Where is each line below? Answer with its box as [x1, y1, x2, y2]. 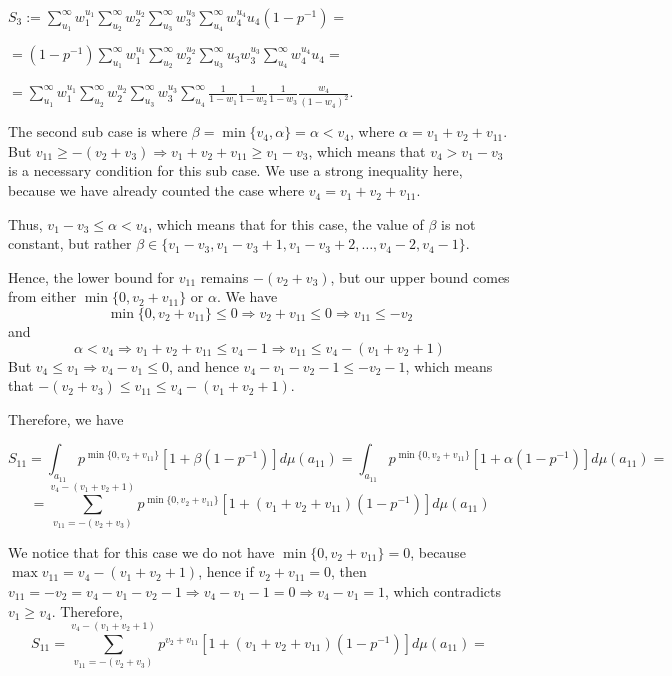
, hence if [198, 561, 254, 582]
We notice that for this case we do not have [8, 541, 275, 562]
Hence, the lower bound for [8, 266, 175, 287]
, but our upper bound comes [330, 266, 510, 287]
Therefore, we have [8, 408, 124, 429]
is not [441, 213, 476, 234]
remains [200, 266, 249, 287]
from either [8, 286, 77, 307]
